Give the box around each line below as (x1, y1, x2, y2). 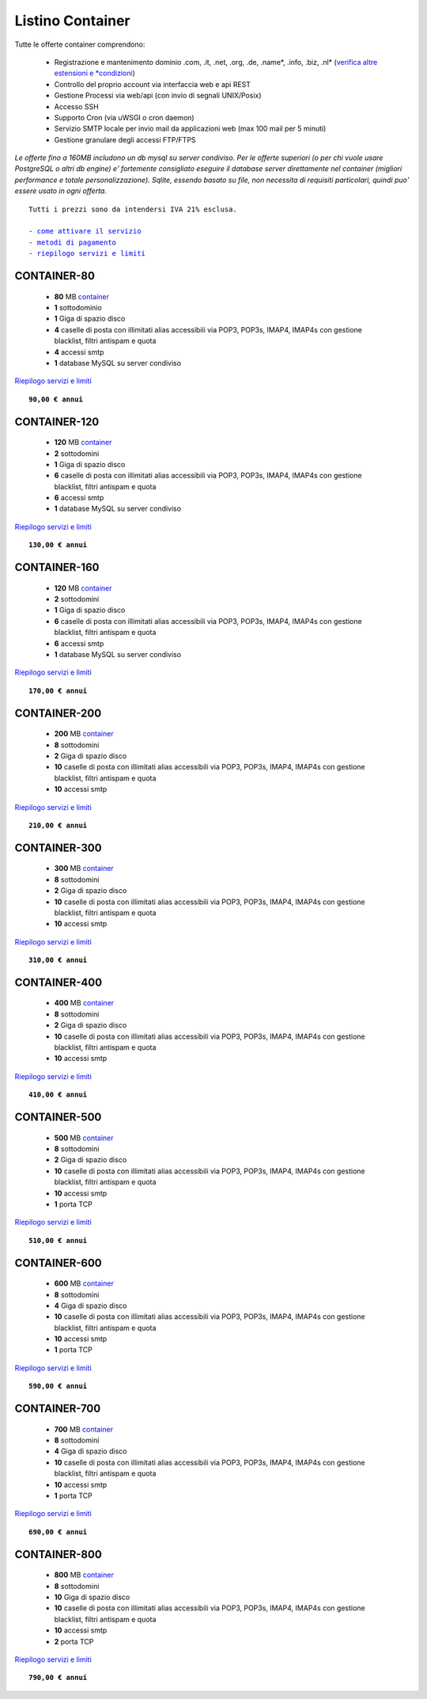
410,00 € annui (28, 1090, 88, 1100)
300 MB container (54, 864, 114, 873)
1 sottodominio (54, 302, 102, 312)
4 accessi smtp (54, 347, 104, 356)
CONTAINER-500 (14, 1111, 102, 1124)
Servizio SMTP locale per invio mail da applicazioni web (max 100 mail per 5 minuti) (54, 124, 327, 134)
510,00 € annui (28, 1236, 88, 1245)
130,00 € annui (28, 541, 88, 549)
